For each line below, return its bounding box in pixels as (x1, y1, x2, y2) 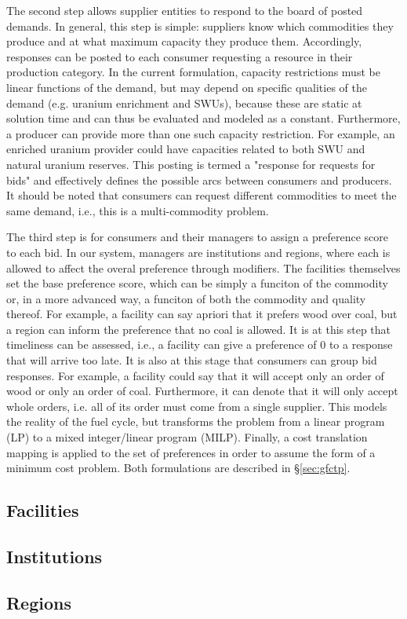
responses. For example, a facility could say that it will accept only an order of (6, 367, 384, 383)
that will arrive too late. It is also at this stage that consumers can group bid (6, 352, 377, 368)
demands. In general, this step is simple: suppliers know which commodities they (6, 17, 394, 34)
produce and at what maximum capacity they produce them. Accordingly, (6, 33, 362, 49)
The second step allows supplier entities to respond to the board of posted (6, 2, 363, 18)
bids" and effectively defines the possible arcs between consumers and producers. (6, 171, 392, 188)
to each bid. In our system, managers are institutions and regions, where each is (6, 244, 391, 260)
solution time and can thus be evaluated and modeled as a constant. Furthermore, (6, 110, 401, 126)
